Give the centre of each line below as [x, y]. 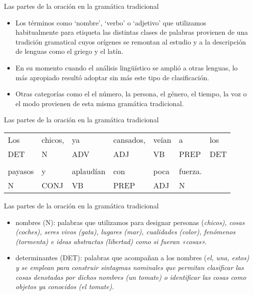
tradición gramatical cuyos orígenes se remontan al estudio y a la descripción [131, 41]
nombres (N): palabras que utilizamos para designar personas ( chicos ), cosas [130, 222]
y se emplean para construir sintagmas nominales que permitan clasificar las [129, 267]
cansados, [129, 139]
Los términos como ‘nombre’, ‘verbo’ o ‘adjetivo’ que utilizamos [111, 22]
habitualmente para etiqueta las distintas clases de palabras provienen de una [132, 32]
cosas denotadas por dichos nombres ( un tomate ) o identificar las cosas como [131, 277]
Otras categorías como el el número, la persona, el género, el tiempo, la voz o [131, 94]
